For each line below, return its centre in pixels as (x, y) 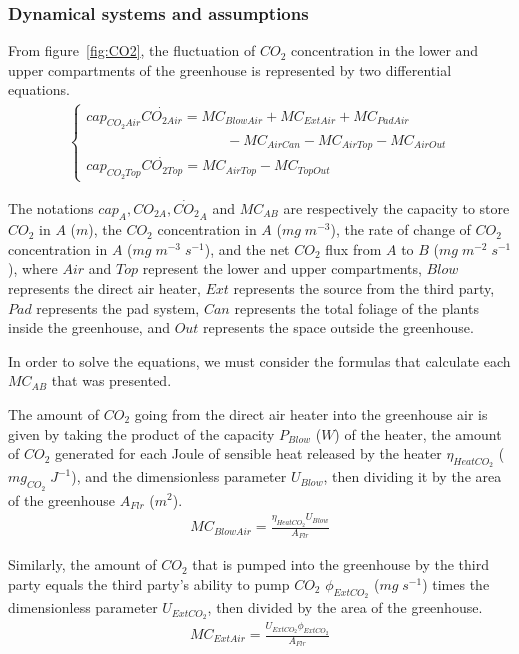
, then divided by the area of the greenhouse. (345, 607)
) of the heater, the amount (418, 433)
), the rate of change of (400, 229)
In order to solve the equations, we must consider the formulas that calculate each (259, 360)
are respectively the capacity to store (396, 207)
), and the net (247, 248)
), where (33, 268)
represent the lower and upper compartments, (282, 268)
